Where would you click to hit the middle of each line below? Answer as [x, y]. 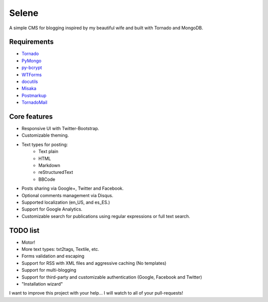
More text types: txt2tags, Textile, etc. [60, 249]
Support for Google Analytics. [52, 209]
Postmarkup [34, 95]
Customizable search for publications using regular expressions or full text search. [106, 216]
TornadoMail [34, 102]
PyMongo [32, 61]
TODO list [24, 230]
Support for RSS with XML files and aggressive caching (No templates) [94, 263]
